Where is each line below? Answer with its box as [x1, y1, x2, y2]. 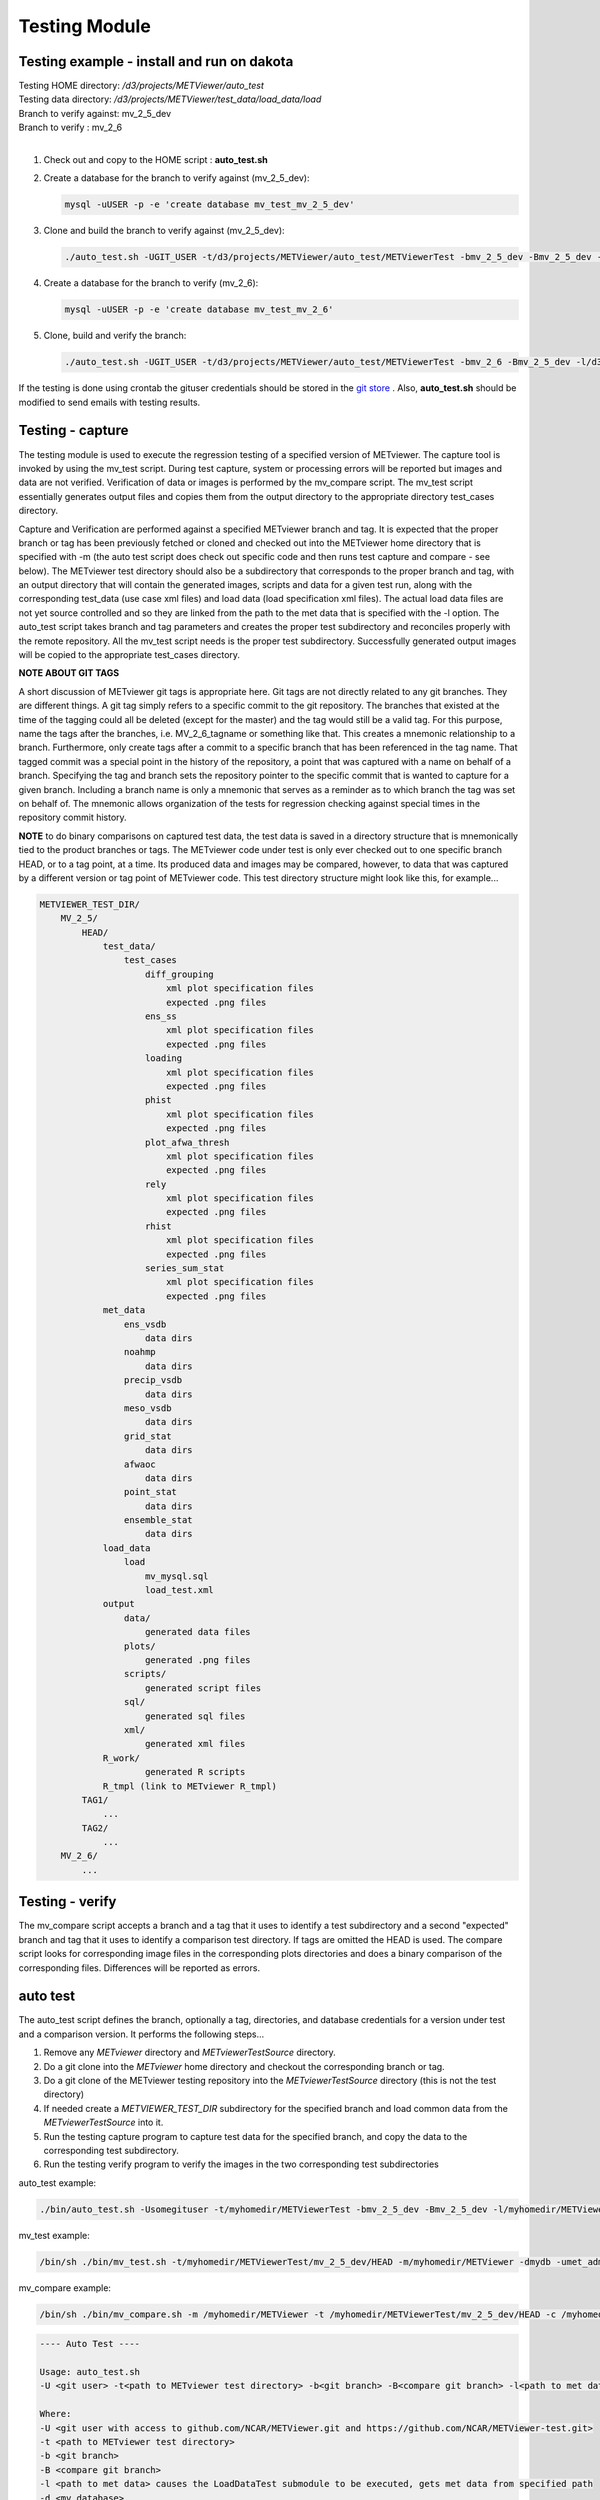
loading [145, 1053, 183, 1064]
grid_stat [123, 1430, 172, 1442]
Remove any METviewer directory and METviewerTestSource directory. [43, 2046, 337, 2059]
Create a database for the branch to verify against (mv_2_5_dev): [43, 172, 310, 184]
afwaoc [123, 1458, 157, 1470]
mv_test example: [18, 2229, 90, 2241]
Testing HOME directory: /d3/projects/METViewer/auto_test [18, 80, 265, 92]
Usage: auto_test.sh [39, 2366, 140, 2377]
